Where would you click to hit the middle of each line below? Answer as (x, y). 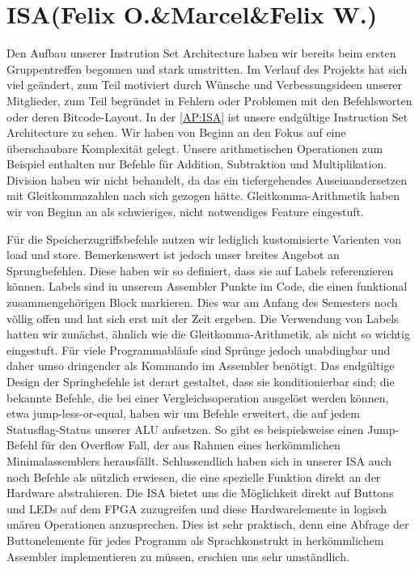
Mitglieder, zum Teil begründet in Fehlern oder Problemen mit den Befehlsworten (209, 100)
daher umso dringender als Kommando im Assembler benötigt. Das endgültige (201, 366)
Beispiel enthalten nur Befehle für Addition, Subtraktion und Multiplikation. (197, 164)
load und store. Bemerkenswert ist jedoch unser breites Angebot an (173, 255)
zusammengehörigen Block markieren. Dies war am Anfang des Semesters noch (202, 302)
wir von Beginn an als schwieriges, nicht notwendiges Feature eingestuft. (185, 212)
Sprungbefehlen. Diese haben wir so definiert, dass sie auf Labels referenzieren (200, 270)
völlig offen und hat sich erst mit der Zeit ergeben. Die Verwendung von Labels (203, 318)
